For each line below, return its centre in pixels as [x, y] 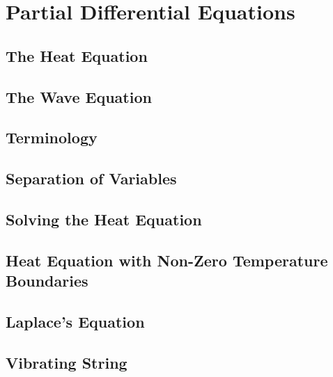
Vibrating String [67, 362]
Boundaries [47, 281]
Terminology [52, 137]
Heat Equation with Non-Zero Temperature [167, 260]
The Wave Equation [79, 96]
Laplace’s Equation [75, 321]
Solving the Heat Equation [104, 219]
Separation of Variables [91, 178]
